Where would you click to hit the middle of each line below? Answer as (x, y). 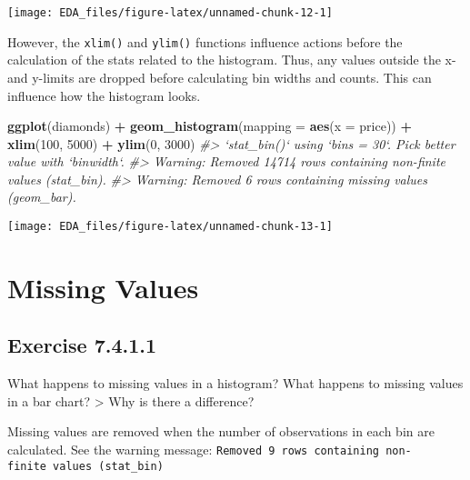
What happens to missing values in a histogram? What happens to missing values (235, 383)
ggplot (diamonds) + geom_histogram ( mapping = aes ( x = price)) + (210, 126)
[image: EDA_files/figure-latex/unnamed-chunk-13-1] (170, 227)
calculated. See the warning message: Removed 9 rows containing (193, 450)
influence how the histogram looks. (104, 95)
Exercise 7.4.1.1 (82, 345)
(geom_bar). (42, 197)
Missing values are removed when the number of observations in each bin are (221, 431)
